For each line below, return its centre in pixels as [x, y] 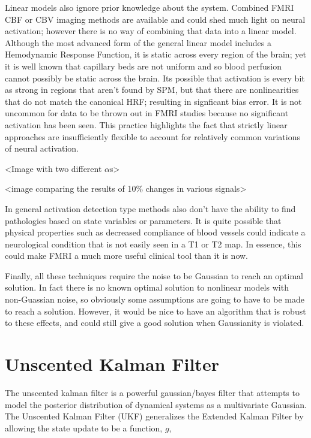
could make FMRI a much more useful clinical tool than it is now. [127, 256]
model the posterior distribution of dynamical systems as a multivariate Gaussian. [156, 404]
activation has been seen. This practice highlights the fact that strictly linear [146, 124]
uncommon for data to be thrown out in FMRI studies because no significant [147, 113]
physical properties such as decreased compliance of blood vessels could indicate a [155, 232]
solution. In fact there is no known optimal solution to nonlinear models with [147, 287]
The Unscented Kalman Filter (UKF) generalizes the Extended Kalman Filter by [154, 416]
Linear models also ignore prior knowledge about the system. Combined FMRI [149, 7]
